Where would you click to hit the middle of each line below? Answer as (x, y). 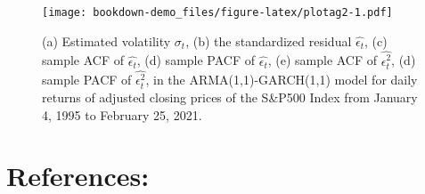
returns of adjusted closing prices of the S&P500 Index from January (230, 97)
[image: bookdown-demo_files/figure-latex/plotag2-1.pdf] (217, 12)
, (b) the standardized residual (269, 40)
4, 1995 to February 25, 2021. (122, 114)
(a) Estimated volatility (106, 40)
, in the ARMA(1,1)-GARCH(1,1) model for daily (282, 80)
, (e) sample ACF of (323, 60)
